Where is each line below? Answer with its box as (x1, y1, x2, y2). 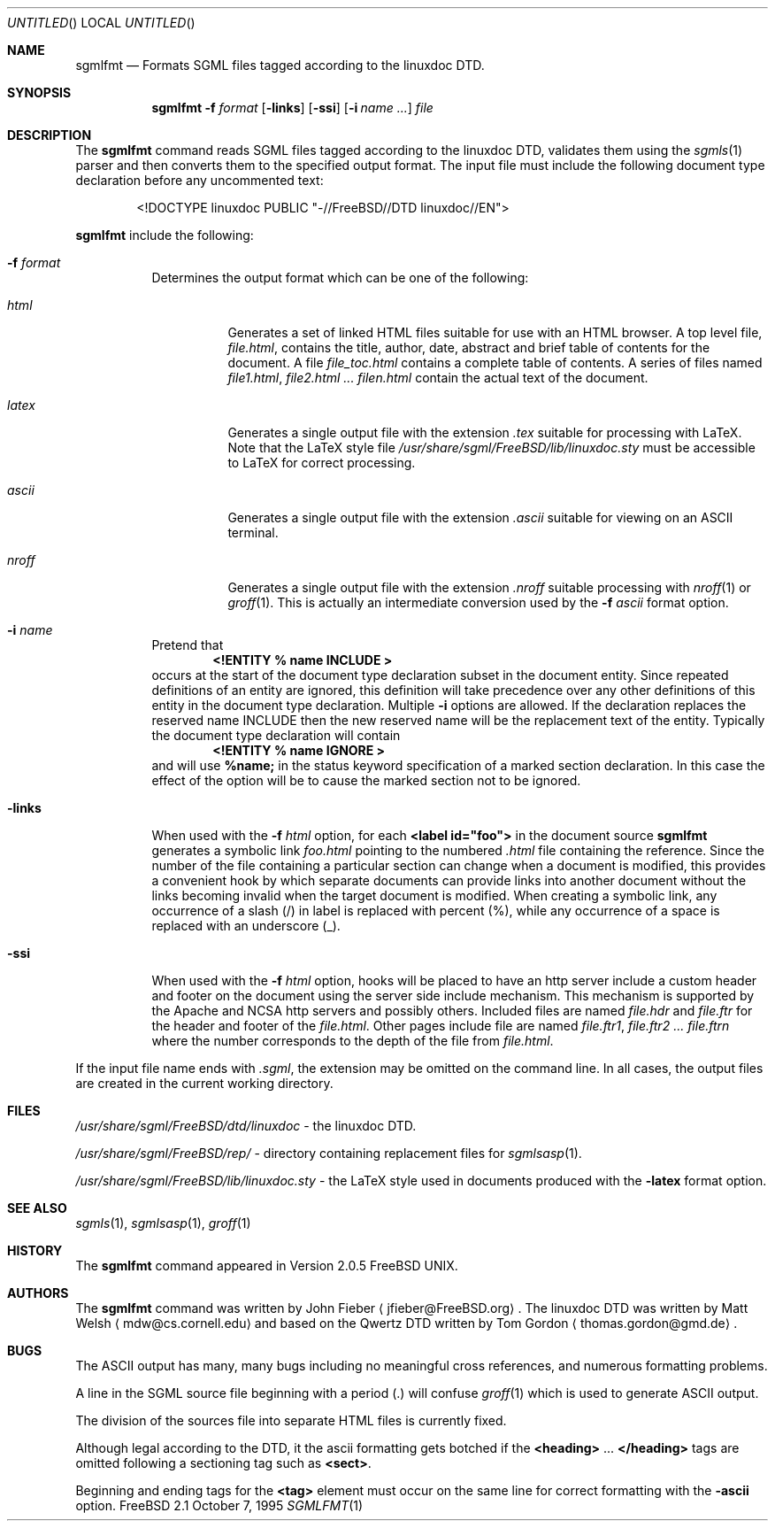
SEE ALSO (7, 1200, 67, 1215)
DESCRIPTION (7, 127, 92, 143)
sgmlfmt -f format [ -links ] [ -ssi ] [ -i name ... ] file (151, 100, 434, 115)
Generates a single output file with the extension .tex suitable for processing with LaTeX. (227, 425, 742, 440)
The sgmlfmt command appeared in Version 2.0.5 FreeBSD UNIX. (75, 1258, 458, 1273)
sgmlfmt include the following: (75, 228, 254, 243)
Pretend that (151, 637, 224, 652)
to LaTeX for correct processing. (227, 455, 416, 470)
